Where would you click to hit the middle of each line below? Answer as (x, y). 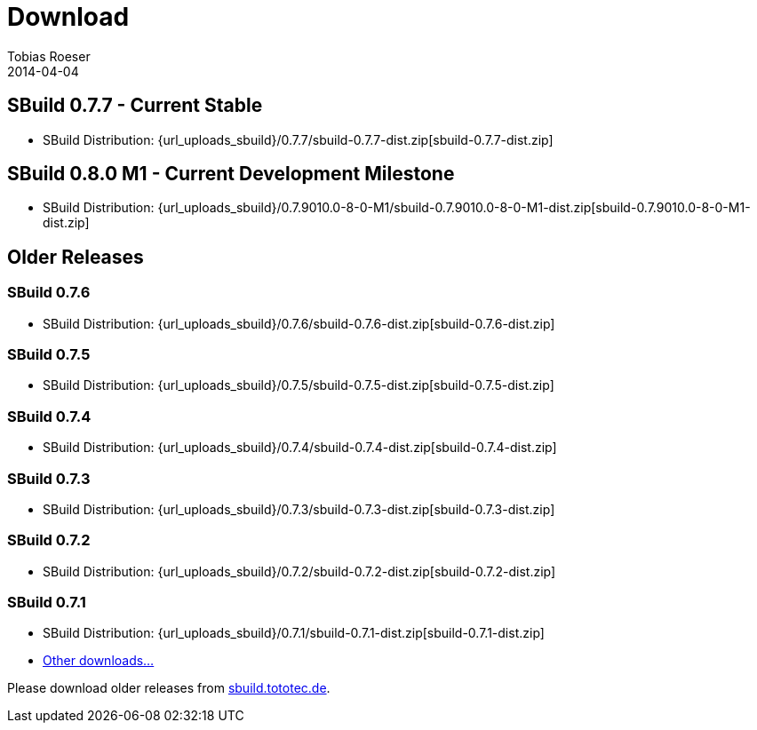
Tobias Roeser (49, 56)
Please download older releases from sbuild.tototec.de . (169, 688)
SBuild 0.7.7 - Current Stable (135, 106)
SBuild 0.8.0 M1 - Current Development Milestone (231, 174)
